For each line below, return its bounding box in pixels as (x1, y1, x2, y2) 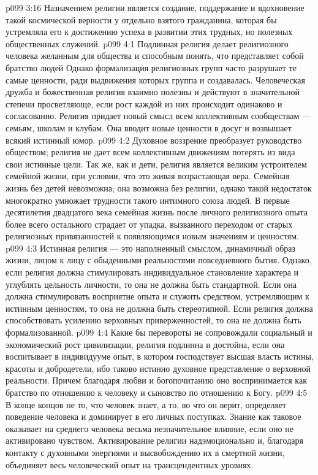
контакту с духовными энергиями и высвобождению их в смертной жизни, (6, 446, 285, 458)
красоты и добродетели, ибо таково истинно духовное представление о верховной (6, 361, 311, 374)
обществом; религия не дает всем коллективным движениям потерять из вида (6, 145, 295, 158)
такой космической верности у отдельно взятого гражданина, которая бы (6, 13, 277, 26)
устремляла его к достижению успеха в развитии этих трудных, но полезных (6, 25, 293, 38)
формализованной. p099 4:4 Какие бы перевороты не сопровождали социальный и (6, 326, 312, 339)
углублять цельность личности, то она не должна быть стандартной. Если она (6, 277, 297, 290)
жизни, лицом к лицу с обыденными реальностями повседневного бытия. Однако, (6, 253, 312, 266)
